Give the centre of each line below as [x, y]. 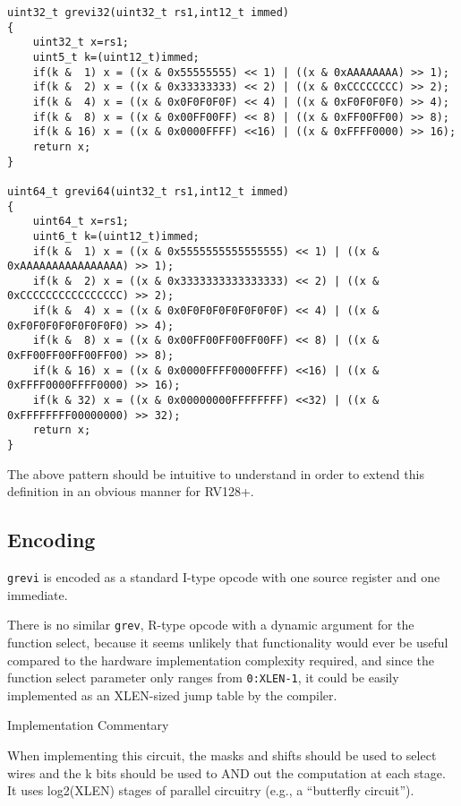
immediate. [38, 594]
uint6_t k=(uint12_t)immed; [116, 236]
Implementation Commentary [88, 725]
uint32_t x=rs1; [81, 43]
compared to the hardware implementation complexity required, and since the [221, 660]
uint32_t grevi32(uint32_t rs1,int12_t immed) [148, 13]
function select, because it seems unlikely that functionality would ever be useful [228, 642]
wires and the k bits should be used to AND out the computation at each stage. [226, 772]
